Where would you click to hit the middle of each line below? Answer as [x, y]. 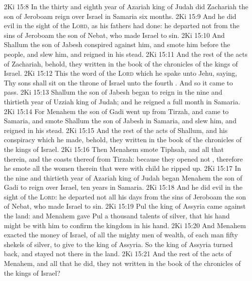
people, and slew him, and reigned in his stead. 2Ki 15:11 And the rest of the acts [126, 54]
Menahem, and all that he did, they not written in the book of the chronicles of [122, 263]
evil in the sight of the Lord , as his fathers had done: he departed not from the [122, 25]
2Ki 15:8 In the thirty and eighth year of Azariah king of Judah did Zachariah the [126, 6]
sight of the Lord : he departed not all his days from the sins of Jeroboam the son [125, 196]
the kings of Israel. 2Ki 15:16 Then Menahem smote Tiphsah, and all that [114, 149]
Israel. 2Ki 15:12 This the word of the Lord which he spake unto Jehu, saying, [121, 73]
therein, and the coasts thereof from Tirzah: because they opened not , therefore [124, 158]
